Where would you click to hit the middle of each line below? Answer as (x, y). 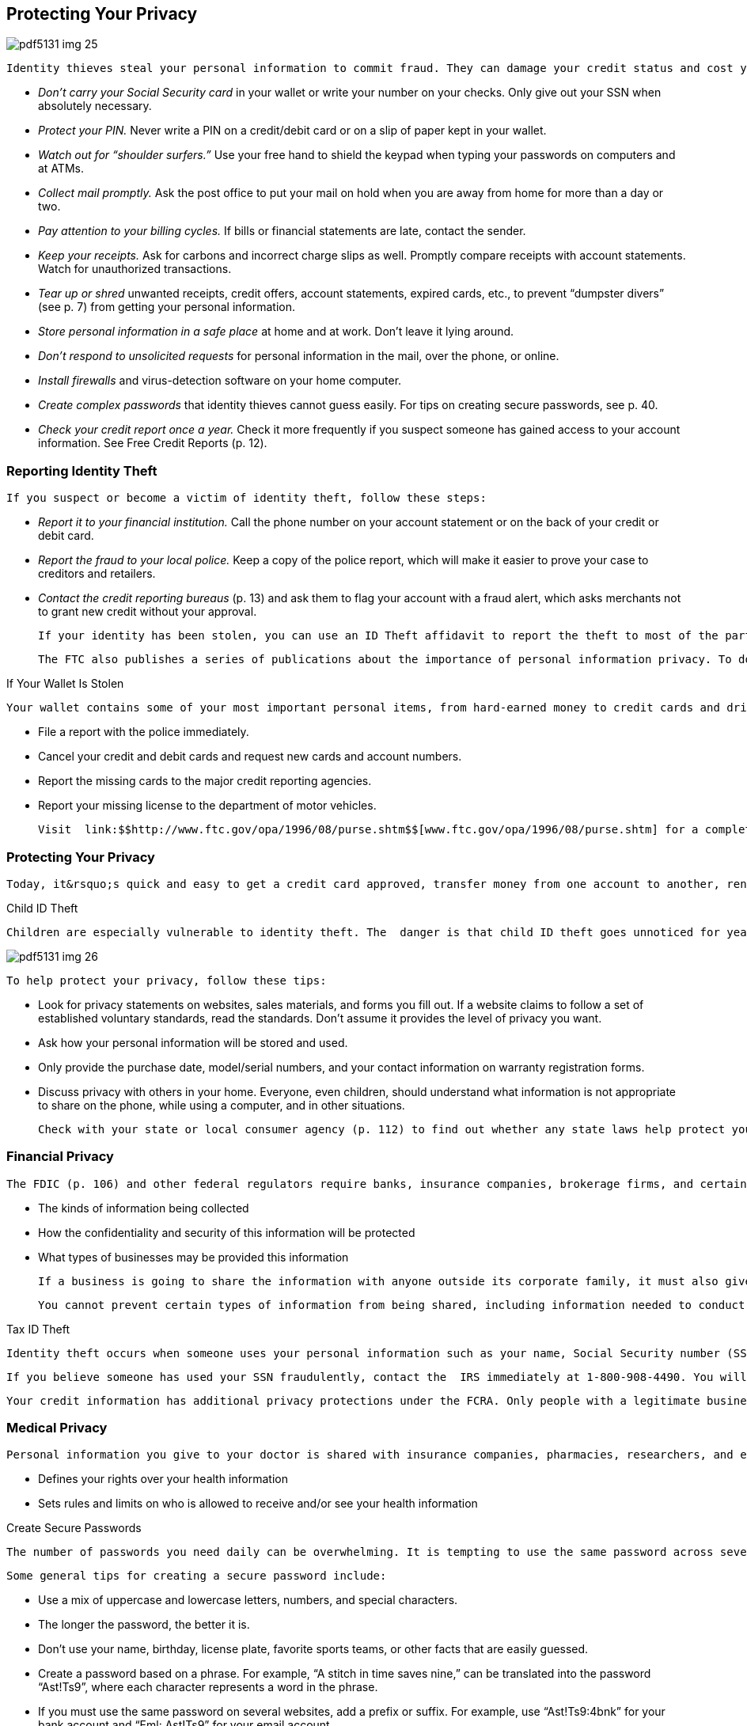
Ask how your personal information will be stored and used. (193, 1042)
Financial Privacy (60, 1157)
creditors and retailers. (97, 574)
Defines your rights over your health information (163, 1479)
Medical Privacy (57, 1428)
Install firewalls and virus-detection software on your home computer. (220, 381)
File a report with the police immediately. (144, 732)
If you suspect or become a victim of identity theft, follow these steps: (246, 498)
